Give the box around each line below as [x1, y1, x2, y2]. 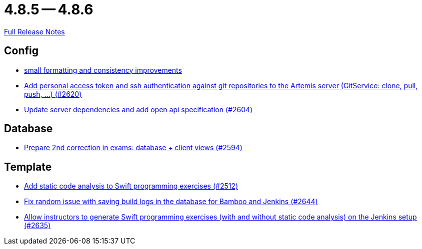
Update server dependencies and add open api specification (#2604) [24, 105, 253, 114]
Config [4, 44, 38, 57]
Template [4, 160, 52, 173]
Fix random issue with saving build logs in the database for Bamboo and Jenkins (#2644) [24, 197, 318, 206]
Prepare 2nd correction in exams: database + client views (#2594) [24, 143, 242, 152]
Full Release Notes [4, 27, 65, 36]
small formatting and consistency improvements [24, 65, 182, 74]
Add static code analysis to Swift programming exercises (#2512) [24, 182, 238, 191]
